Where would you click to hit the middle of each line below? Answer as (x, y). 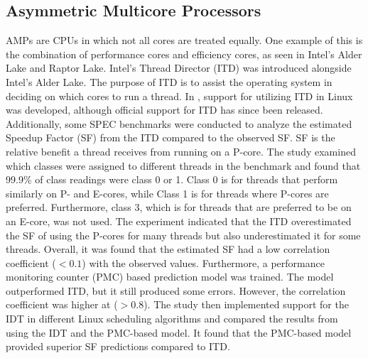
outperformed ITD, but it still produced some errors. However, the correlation (176, 290)
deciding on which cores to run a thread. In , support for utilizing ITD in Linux (179, 96)
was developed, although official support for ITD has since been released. (164, 110)
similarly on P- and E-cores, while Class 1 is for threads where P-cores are (167, 193)
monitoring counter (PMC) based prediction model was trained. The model (170, 277)
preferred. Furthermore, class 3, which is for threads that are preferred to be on (179, 207)
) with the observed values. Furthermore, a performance (203, 262)
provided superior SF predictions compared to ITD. (118, 346)
